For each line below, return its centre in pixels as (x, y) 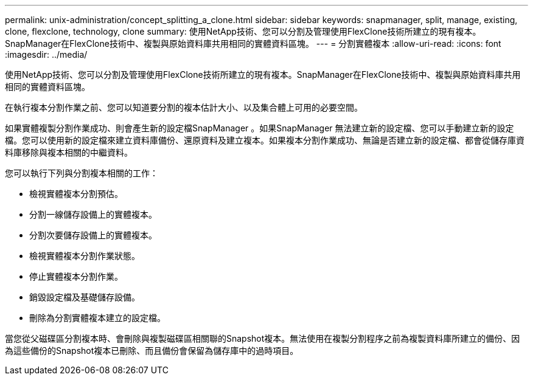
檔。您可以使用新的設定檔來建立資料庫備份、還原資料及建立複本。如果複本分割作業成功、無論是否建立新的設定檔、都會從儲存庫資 (265, 140)
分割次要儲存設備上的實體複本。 (93, 235)
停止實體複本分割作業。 (76, 276)
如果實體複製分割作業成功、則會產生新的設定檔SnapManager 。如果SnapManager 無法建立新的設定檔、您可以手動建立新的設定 (260, 128)
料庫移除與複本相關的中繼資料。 (69, 152)
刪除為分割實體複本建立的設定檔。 (97, 318)
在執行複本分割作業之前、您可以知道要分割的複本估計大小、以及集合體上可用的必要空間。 (184, 107)
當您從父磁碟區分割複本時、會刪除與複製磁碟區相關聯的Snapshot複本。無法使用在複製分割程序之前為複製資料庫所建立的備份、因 (263, 338)
